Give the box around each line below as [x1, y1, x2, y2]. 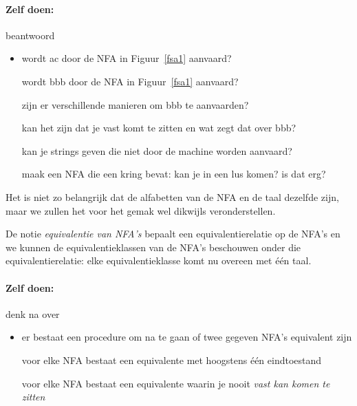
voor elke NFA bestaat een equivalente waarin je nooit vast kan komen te [21, 376, 330, 390]
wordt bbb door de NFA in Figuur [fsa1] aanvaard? [21, 74, 239, 88]
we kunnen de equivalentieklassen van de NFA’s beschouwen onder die [6, 239, 301, 254]
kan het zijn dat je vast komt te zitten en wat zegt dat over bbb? [21, 120, 296, 135]
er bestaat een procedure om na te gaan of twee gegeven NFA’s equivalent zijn [21, 330, 352, 344]
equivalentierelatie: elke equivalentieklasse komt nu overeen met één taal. [6, 253, 312, 268]
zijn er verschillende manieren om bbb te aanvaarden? [21, 97, 249, 111]
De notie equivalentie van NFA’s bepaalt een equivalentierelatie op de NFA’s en [6, 226, 340, 241]
